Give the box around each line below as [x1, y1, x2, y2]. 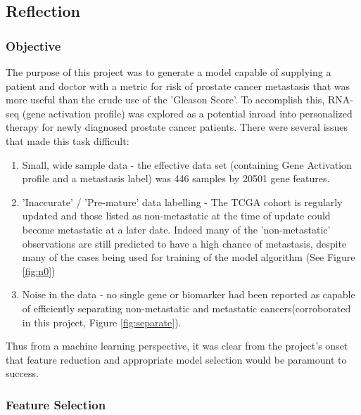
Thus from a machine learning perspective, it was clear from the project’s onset [6, 338, 348, 353]
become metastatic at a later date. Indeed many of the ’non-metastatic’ [22, 222, 331, 236]
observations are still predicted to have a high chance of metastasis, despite [22, 236, 347, 250]
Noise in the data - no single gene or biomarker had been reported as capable [22, 287, 355, 302]
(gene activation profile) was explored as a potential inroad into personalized [22, 106, 353, 120]
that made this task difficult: [6, 133, 129, 148]
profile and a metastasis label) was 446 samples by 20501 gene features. [22, 171, 330, 186]
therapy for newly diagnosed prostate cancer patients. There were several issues [6, 120, 348, 134]
